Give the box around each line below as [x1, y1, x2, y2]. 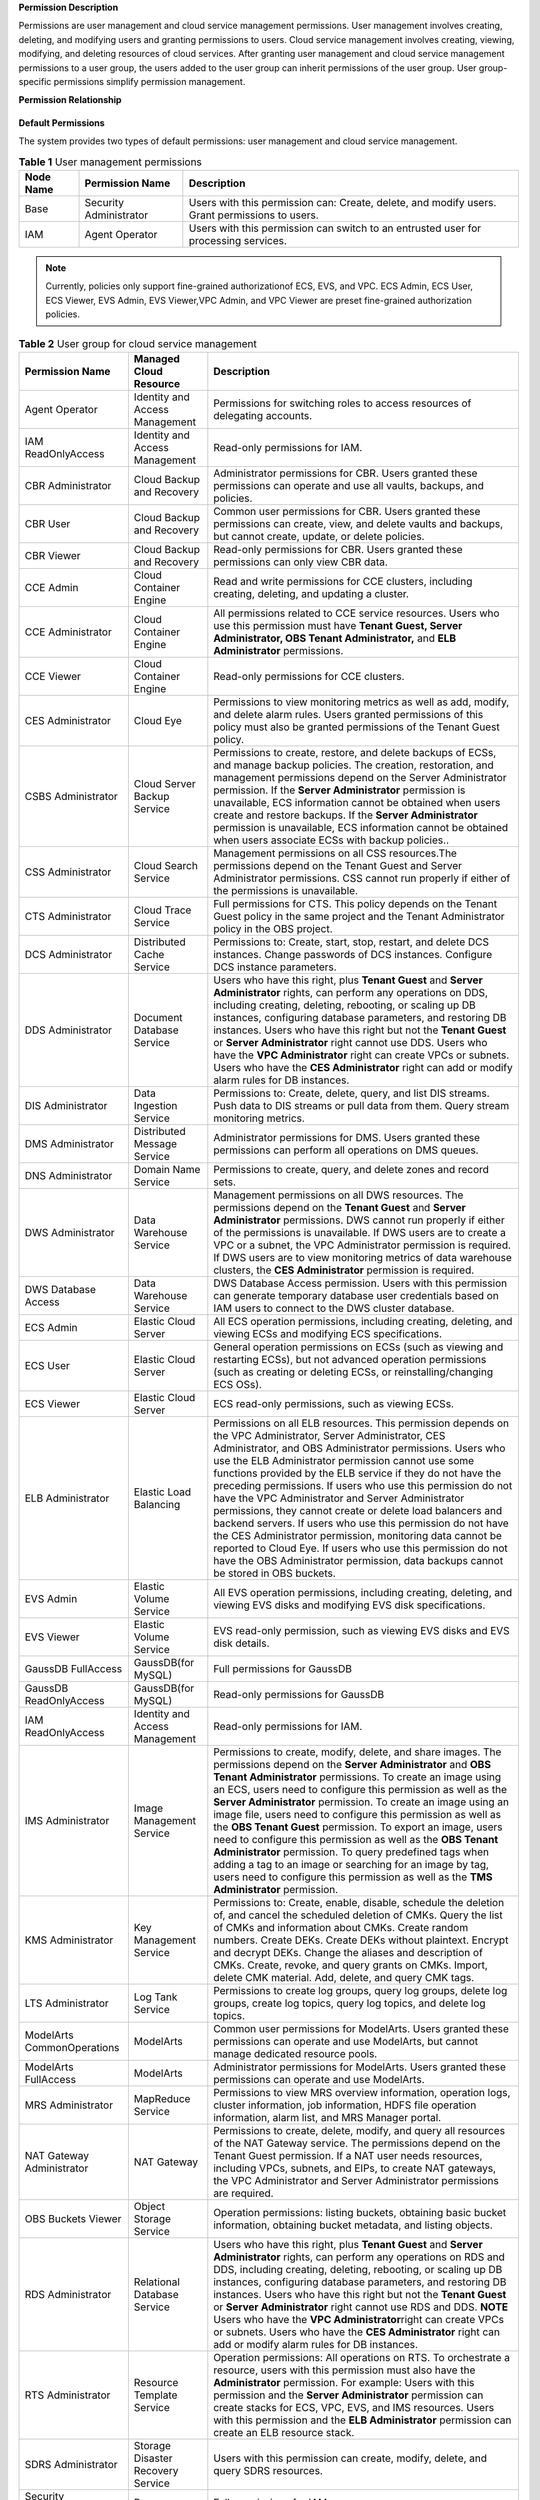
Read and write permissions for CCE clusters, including [213, 574, 473, 588]
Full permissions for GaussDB [213, 1661, 352, 1675]
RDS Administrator [24, 2287, 112, 2301]
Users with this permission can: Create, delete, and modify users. [188, 195, 497, 209]
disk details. [213, 1636, 270, 1650]
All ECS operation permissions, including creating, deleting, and [213, 1314, 513, 1328]
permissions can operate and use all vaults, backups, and [213, 478, 484, 492]
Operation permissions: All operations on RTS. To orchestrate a [213, 2350, 510, 2364]
